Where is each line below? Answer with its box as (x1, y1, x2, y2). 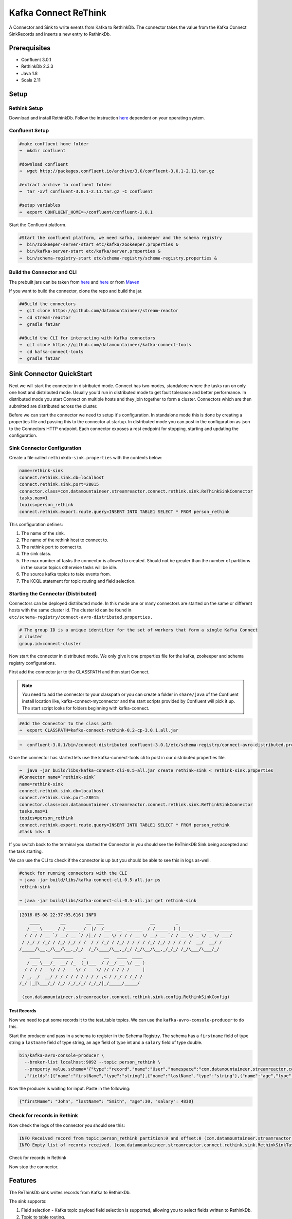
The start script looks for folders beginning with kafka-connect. (22, 705, 149, 711)
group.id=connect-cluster (19, 641, 81, 646)
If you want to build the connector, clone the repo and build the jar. (9, 288, 143, 294)
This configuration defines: (9, 521, 63, 527)
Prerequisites (9, 44, 51, 52)
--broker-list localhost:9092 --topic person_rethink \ (24, 1060, 161, 1065)
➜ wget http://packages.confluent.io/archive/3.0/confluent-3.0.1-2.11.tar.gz (19, 168, 215, 174)
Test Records (9, 1008, 36, 1014)
